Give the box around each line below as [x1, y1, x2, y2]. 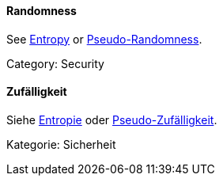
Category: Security [6, 56, 104, 70]
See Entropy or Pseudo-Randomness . [6, 32, 202, 46]
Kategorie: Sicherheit [6, 137, 116, 151]
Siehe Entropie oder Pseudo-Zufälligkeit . [6, 112, 217, 127]
